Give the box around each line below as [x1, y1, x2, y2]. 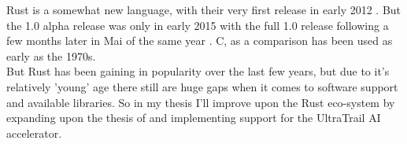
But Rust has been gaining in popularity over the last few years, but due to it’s [6, 63, 390, 79]
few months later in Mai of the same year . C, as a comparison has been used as [6, 32, 393, 49]
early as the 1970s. [6, 47, 96, 64]
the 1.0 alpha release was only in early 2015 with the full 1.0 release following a [6, 17, 389, 33]
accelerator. [6, 124, 62, 141]
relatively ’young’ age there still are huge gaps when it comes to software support [6, 78, 398, 94]
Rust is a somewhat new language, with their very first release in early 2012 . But [6, 2, 401, 17]
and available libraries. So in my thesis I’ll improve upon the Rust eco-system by [6, 94, 395, 110]
